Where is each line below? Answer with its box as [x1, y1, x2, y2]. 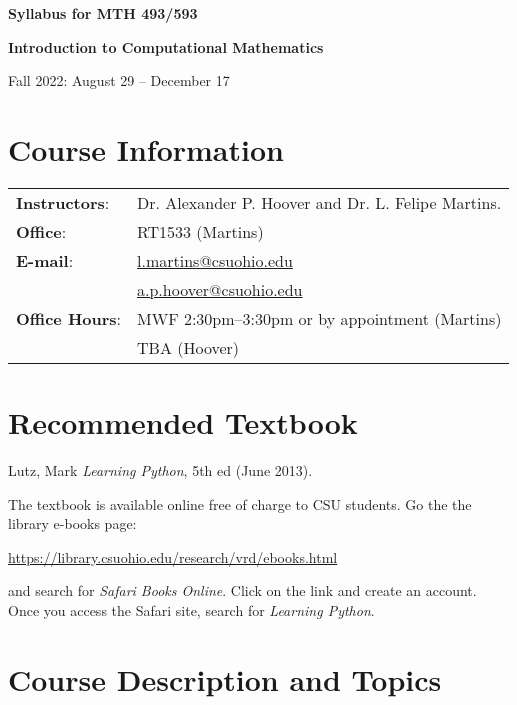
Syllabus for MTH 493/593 [8, 3, 198, 23]
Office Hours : [16, 306, 122, 330]
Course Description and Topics [8, 658, 442, 699]
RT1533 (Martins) [137, 219, 264, 243]
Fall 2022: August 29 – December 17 [8, 70, 230, 91]
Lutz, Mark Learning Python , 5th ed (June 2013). [8, 460, 313, 481]
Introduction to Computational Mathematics [8, 36, 324, 57]
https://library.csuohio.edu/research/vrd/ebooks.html [8, 546, 338, 567]
